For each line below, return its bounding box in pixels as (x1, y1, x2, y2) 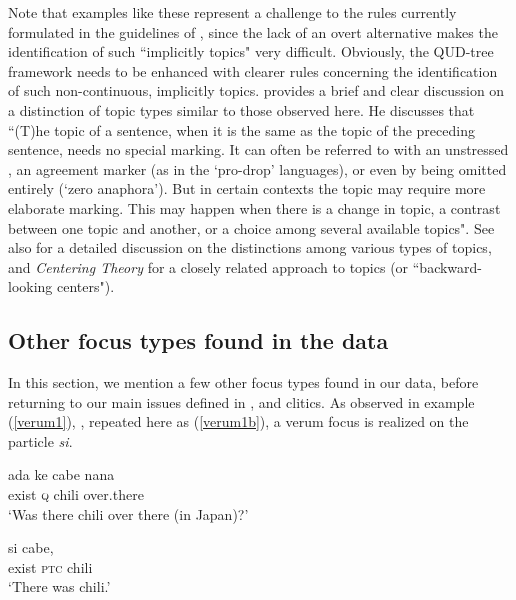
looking (8, 276, 53, 297)
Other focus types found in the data (8, 325, 389, 356)
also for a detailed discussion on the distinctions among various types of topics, (8, 237, 492, 258)
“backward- (412, 256, 483, 277)
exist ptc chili (8, 556, 93, 577)
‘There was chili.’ (8, 576, 111, 597)
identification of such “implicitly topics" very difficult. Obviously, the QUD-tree (8, 41, 494, 62)
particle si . (8, 430, 73, 451)
